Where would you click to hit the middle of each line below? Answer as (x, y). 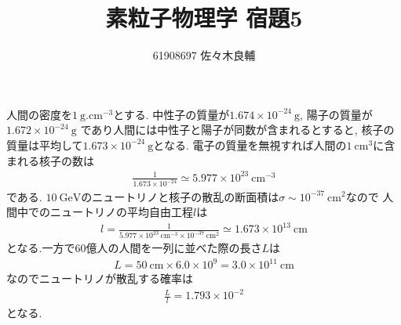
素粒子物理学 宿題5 (204, 18)
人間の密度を (39, 114)
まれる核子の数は (50, 160)
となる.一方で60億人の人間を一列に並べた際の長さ (134, 248)
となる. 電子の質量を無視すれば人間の (250, 144)
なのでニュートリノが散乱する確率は (100, 278)
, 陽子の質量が (336, 114)
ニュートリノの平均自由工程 (121, 212)
